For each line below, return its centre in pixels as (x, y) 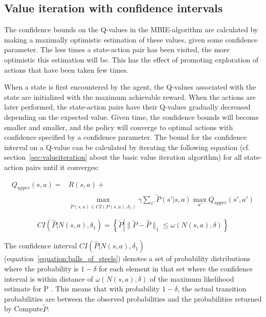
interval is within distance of (49, 278)
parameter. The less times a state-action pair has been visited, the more (117, 49)
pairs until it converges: (62, 167)
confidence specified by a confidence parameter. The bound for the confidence (126, 137)
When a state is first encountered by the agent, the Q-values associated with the (130, 87)
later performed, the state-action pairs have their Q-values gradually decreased (127, 107)
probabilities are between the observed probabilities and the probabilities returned (133, 298)
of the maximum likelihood (192, 278)
